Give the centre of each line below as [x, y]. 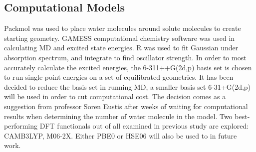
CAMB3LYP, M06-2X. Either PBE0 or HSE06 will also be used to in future [121, 135]
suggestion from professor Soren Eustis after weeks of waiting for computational [126, 106]
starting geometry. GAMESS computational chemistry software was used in [120, 38]
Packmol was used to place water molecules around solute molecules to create [123, 28]
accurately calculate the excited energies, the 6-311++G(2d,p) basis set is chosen [128, 67]
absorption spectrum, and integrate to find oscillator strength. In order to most [125, 57]
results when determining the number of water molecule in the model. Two [118, 116]
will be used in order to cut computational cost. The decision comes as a [115, 96]
